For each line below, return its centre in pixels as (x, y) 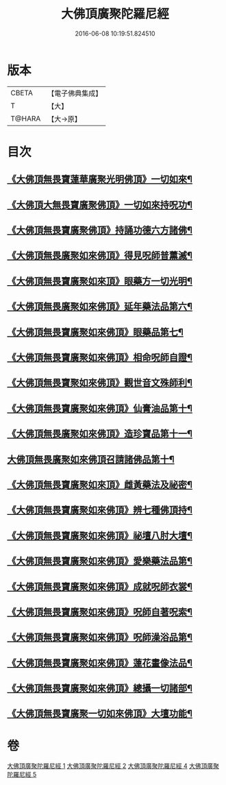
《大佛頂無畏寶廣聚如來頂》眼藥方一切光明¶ (100, 281)
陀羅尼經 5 (22, 775)
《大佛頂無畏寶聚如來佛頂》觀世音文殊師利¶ (100, 383)
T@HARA (26, 119)
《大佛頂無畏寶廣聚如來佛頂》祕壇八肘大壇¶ (100, 535)
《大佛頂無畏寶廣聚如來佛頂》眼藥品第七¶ (95, 332)
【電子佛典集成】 (75, 93)
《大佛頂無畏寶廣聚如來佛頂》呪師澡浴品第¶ (100, 637)
